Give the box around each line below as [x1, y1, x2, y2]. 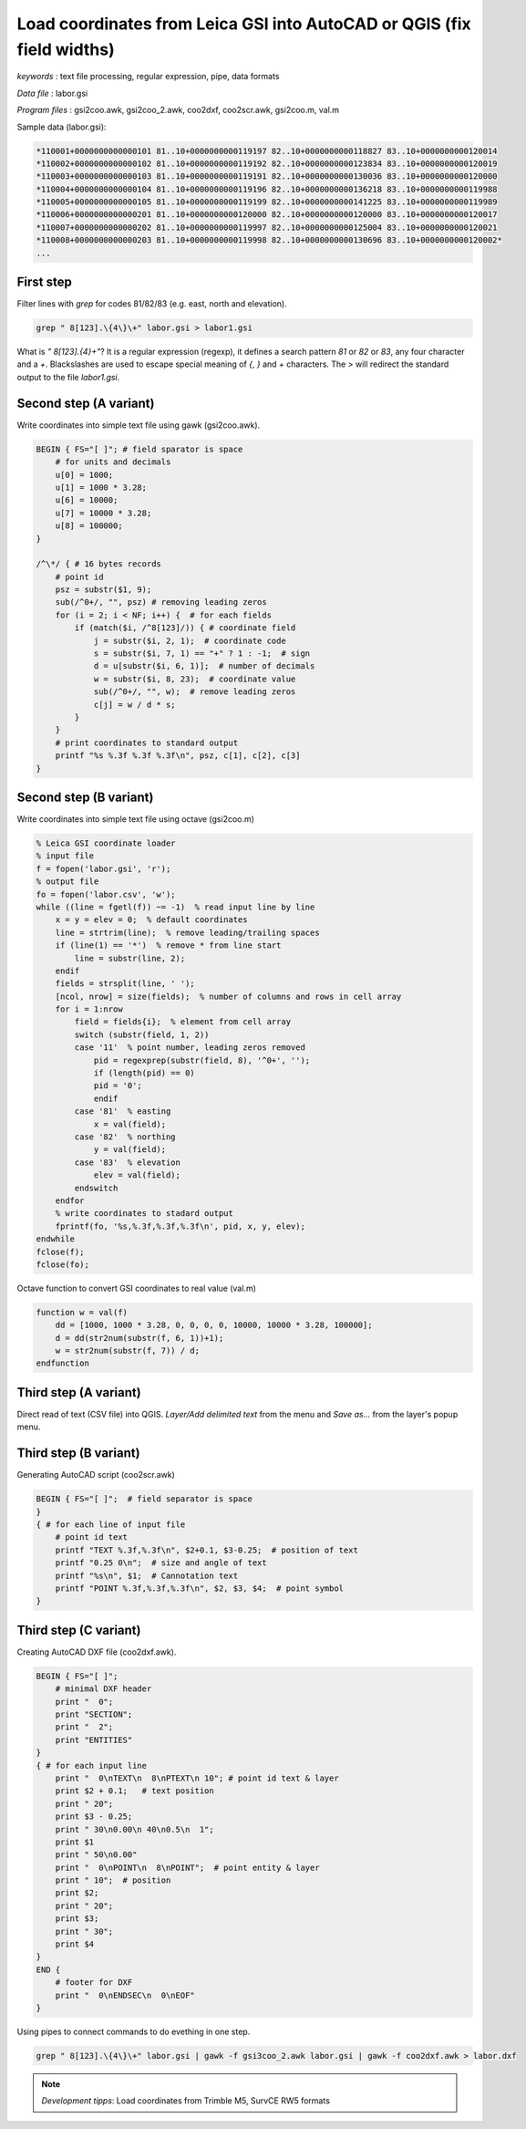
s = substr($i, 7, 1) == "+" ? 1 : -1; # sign [93, 649, 311, 659]
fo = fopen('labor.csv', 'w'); [36, 889, 177, 899]
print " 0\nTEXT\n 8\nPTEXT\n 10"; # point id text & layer [55, 1772, 339, 1783]
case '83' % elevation [74, 1157, 181, 1168]
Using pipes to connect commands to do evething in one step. [16, 2026, 251, 2037]
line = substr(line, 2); [74, 953, 186, 963]
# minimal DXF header [55, 1684, 152, 1694]
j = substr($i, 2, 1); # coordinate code [93, 635, 286, 646]
